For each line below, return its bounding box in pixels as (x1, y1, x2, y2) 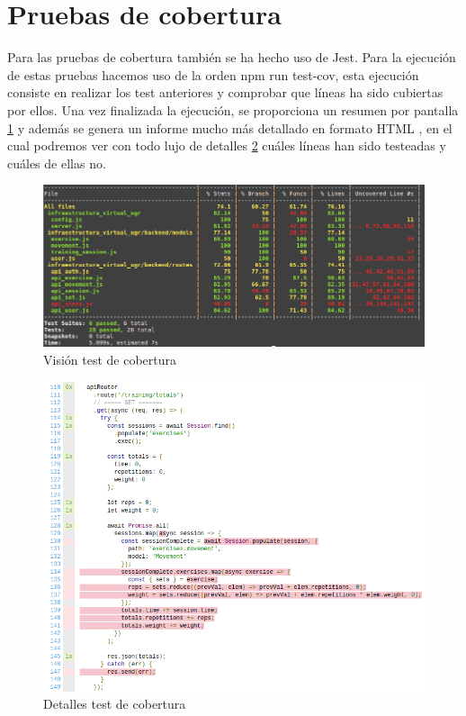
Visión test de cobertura (43, 349, 177, 368)
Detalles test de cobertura (43, 694, 186, 713)
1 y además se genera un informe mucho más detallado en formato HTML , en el (7, 118, 453, 137)
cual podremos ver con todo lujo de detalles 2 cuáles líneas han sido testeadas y (7, 136, 446, 155)
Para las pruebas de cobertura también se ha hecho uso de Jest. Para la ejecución (7, 48, 456, 67)
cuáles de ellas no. (7, 153, 106, 172)
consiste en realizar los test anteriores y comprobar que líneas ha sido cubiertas (7, 83, 444, 102)
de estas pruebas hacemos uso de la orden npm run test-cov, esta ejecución (7, 65, 419, 84)
